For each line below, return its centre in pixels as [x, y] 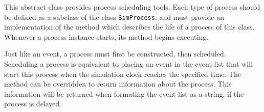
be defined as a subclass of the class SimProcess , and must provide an [114, 17]
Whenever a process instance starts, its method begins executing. [106, 36]
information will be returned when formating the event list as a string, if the [124, 93]
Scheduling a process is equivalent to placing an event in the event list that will [129, 64]
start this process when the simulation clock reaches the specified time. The [123, 74]
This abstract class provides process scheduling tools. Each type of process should [132, 7]
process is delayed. [33, 104]
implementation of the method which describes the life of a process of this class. [129, 27]
